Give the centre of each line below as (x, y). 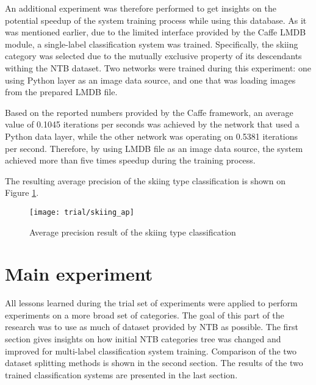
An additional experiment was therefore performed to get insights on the (141, 8)
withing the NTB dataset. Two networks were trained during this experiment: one (158, 67)
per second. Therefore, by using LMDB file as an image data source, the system (154, 148)
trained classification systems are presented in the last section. (121, 374)
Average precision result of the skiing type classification (133, 232)
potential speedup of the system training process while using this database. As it (156, 20)
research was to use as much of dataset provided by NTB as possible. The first (152, 327)
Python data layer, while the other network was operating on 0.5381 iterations (152, 136)
